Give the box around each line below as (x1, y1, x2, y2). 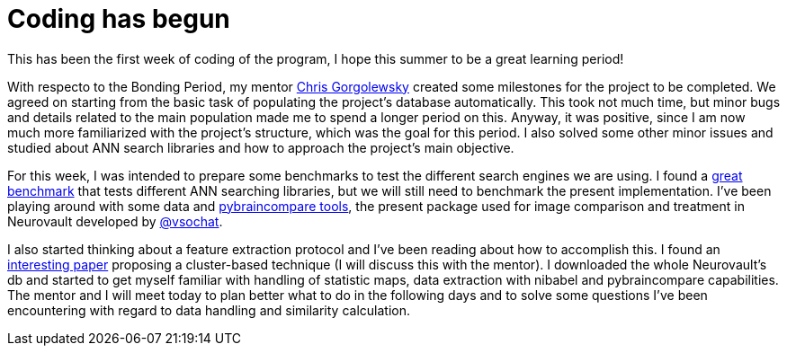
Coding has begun (7, 4, 230, 34)
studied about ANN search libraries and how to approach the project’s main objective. (7, 139, 514, 155)
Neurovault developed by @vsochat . (7, 213, 223, 229)
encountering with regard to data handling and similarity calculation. (7, 302, 410, 318)
